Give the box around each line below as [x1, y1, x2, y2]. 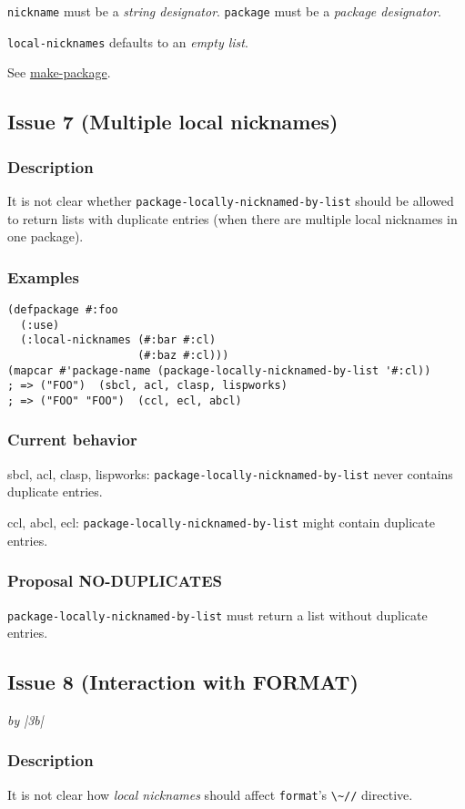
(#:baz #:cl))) [137, 348, 229, 362]
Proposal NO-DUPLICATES [7, 569, 222, 592]
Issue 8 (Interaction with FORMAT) [7, 668, 359, 696]
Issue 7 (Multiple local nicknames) [7, 108, 339, 136]
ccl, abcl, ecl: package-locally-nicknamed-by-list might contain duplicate [7, 513, 435, 532]
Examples [7, 265, 79, 288]
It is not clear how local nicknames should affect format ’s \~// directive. [7, 784, 413, 804]
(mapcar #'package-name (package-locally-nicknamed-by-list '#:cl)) [7, 364, 431, 377]
